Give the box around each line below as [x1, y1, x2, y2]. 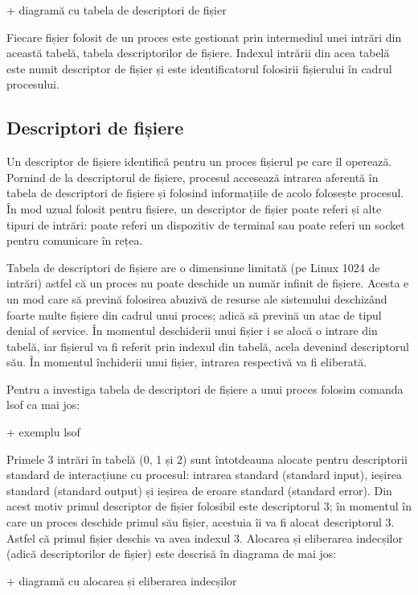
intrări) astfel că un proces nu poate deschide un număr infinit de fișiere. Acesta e [6, 275, 409, 291]
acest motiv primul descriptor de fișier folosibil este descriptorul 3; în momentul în [6, 498, 412, 514]
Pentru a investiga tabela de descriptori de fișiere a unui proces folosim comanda [6, 380, 404, 397]
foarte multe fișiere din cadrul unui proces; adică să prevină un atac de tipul [6, 306, 382, 323]
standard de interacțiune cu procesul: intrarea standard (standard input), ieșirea [6, 466, 402, 483]
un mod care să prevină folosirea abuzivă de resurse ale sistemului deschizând [6, 290, 387, 307]
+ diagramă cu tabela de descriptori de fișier [6, 2, 227, 18]
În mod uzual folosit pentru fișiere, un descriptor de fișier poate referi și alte [6, 200, 382, 217]
